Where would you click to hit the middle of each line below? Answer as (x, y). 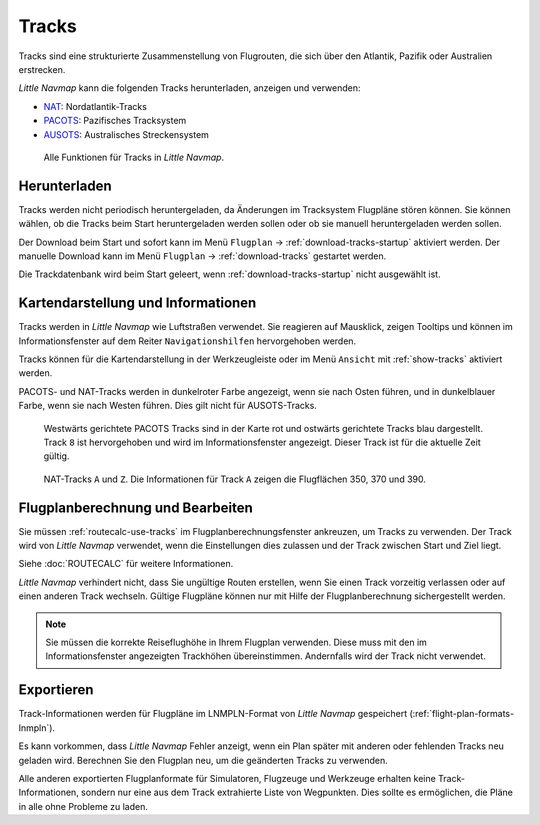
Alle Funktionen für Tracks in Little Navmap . (134, 157)
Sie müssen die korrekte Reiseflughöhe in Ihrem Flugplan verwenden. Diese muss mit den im (236, 642)
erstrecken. (42, 69)
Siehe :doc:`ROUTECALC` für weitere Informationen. (126, 564)
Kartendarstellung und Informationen (137, 303)
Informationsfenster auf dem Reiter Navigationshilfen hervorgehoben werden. (187, 341)
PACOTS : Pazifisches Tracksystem (115, 121)
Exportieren (56, 690)
